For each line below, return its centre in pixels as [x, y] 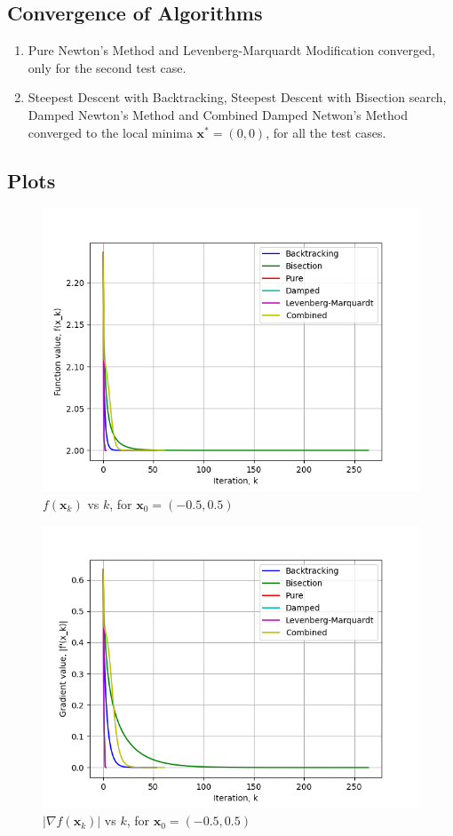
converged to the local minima [110, 132]
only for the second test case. [107, 67]
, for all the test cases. [326, 132]
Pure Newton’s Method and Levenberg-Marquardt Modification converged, [231, 50]
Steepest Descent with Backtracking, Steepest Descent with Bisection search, [237, 97]
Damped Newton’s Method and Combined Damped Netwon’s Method [218, 114]
